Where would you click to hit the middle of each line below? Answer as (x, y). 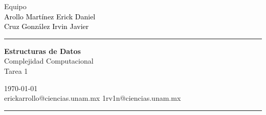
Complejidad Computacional (49, 61)
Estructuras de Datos (42, 51)
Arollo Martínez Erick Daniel (50, 16)
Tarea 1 (16, 70)
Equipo (15, 6)
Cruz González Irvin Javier (47, 26)
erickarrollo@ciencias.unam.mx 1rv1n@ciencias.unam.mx (93, 98)
